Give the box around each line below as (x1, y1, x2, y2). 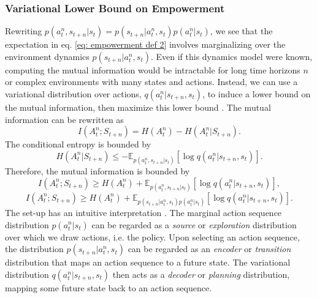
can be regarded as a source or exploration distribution (91, 218, 297, 231)
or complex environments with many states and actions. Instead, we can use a (5, 75, 298, 88)
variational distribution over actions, (5, 88, 142, 100)
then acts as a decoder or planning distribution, (112, 267, 290, 280)
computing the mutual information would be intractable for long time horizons (5, 63, 300, 76)
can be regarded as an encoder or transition (128, 242, 291, 255)
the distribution (5, 242, 64, 255)
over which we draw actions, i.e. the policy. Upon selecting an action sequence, (5, 230, 300, 243)
